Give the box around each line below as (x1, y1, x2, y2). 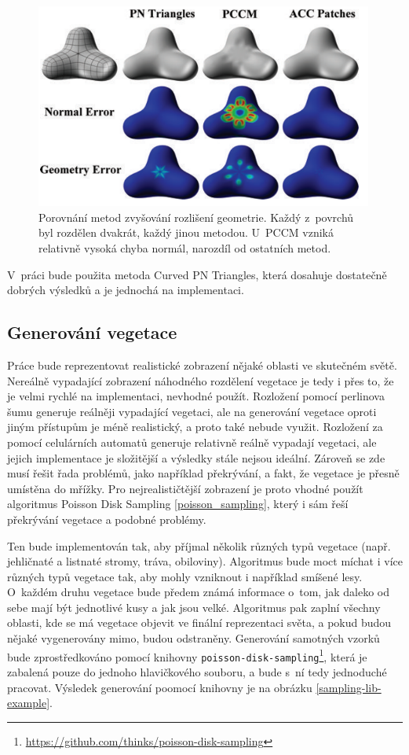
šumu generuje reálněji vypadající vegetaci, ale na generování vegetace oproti (7, 403, 377, 419)
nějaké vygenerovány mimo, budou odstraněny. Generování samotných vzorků (7, 630, 380, 646)
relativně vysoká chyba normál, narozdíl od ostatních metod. (38, 240, 331, 256)
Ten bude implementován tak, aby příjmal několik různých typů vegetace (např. (7, 537, 391, 554)
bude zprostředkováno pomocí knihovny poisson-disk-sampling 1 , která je (7, 646, 367, 665)
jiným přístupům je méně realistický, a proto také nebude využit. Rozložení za (7, 418, 383, 435)
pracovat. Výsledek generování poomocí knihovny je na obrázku (7, 679, 312, 695)
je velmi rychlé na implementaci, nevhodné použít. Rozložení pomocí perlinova (7, 388, 385, 404)
